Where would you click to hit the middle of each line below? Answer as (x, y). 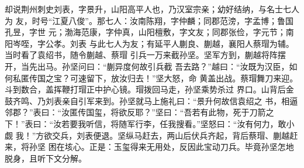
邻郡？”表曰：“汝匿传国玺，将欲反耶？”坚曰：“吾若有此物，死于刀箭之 (139, 112)
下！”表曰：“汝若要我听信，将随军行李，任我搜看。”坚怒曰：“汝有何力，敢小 (150, 123)
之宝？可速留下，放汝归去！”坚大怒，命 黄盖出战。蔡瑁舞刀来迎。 (172, 78)
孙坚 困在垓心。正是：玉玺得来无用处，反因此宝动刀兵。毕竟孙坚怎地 (161, 147)
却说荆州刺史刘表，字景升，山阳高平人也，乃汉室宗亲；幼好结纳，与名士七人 (152, 9)
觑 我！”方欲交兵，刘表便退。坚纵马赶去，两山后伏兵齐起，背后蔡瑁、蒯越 (147, 135)
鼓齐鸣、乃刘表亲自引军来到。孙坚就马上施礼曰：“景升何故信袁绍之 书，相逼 (151, 100)
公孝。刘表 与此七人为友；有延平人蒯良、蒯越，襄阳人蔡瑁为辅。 (170, 43)
